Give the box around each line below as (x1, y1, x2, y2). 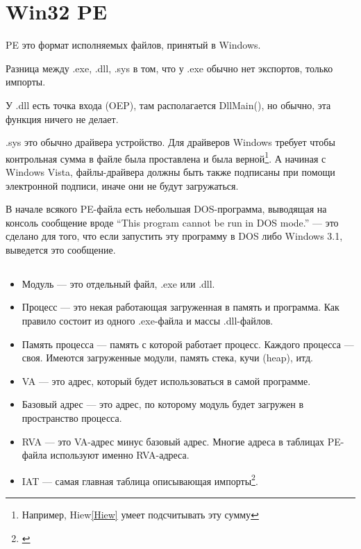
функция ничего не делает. (6, 111, 119, 126)
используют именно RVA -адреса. (50, 448, 190, 462)
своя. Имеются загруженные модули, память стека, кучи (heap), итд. (22, 350, 313, 365)
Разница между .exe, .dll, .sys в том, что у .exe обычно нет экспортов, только (6, 60, 333, 75)
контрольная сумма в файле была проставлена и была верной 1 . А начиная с (6, 149, 326, 165)
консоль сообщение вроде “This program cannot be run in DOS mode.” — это (6, 215, 339, 229)
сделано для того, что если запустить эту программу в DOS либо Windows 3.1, (6, 229, 343, 243)
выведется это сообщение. (6, 242, 116, 256)
